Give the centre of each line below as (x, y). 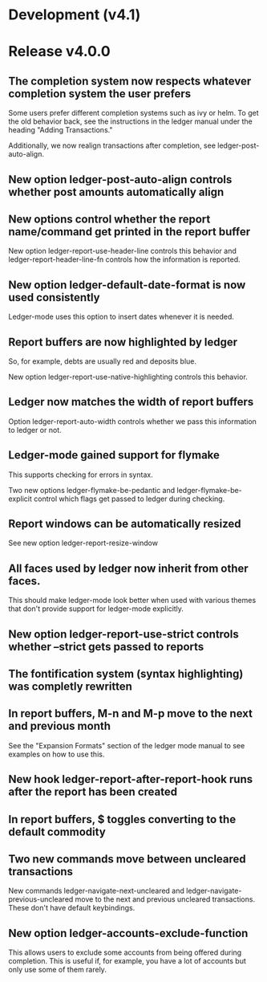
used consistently (54, 297)
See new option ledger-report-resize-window (83, 543)
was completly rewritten (70, 687)
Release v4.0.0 (59, 52)
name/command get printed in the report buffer (129, 232)
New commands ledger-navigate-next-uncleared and (96, 891)
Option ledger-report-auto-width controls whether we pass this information (132, 421)
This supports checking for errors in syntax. (81, 475)
